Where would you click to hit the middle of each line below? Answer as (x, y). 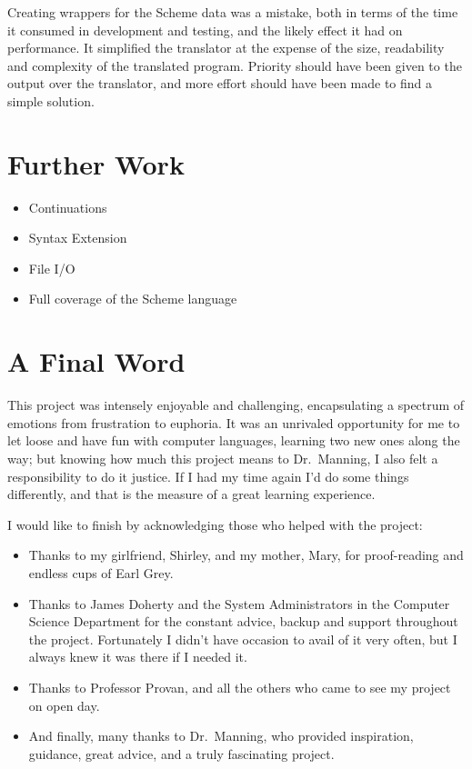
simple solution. (51, 100)
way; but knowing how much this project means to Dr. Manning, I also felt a (223, 458)
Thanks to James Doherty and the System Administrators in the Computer (239, 603)
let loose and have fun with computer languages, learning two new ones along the (234, 440)
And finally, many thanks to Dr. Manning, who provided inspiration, (221, 736)
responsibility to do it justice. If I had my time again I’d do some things (208, 476)
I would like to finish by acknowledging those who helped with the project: (215, 524)
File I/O (52, 268)
